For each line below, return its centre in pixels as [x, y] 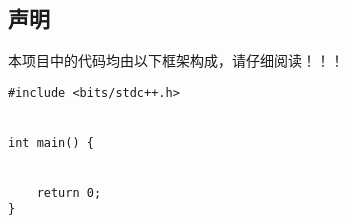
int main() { [51, 142]
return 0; [69, 192]
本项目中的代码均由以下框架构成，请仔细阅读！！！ [176, 60]
